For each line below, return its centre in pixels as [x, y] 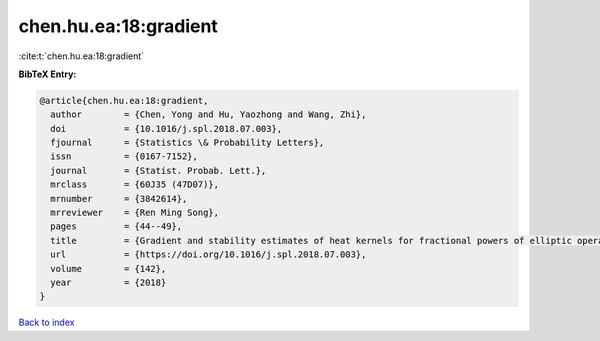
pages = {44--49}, [116, 226]
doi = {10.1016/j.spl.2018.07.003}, [166, 128]
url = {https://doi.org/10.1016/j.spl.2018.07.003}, [208, 254]
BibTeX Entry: [47, 74]
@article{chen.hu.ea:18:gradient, [124, 100]
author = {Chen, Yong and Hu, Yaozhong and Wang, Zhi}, [208, 114]
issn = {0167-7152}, [124, 156]
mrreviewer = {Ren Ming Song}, [135, 213]
